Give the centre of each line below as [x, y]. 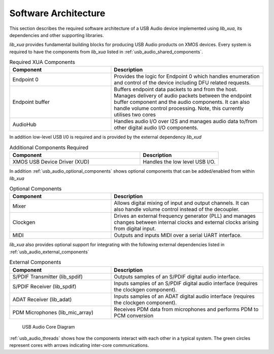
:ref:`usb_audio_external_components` [49, 252]
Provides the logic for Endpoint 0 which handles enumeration [187, 76]
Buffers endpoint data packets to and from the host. [176, 90]
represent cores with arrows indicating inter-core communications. [79, 345]
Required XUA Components [42, 62]
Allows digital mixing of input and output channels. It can [182, 203]
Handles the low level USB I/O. [179, 162]
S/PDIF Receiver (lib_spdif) [44, 286]
